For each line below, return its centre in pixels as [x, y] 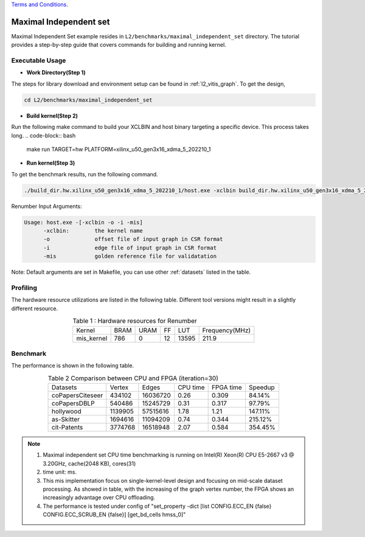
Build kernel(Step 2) [52, 116]
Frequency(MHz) [227, 330]
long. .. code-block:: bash [43, 135]
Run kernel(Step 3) [51, 163]
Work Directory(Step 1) [56, 72]
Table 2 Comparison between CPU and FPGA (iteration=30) [133, 378]
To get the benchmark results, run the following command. [85, 174]
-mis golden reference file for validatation [130, 256]
